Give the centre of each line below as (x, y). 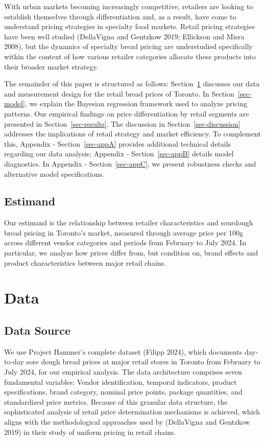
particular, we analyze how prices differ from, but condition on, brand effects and (131, 253)
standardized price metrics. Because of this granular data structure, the (116, 401)
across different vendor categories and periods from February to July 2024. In (125, 242)
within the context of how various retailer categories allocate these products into (130, 56)
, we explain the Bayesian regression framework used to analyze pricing (136, 103)
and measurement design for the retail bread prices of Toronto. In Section (119, 93)
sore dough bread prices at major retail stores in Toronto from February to (143, 362)
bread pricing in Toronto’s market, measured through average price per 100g (124, 232)
